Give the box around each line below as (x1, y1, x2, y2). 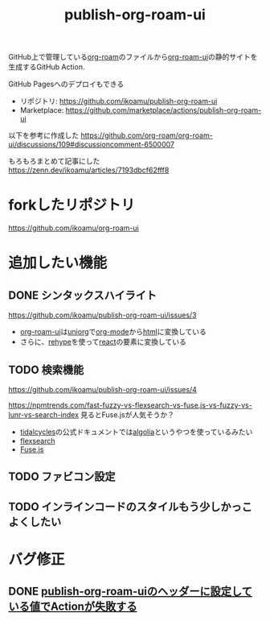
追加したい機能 (8, 254, 108, 272)
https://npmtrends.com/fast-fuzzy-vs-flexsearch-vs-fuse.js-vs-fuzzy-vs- (8, 400, 253, 410)
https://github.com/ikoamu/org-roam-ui (8, 223, 139, 233)
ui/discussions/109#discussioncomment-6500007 (8, 139, 175, 150)
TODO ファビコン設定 (8, 470, 116, 484)
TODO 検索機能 (8, 362, 84, 376)
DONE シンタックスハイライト (8, 288, 157, 302)
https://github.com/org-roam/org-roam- (80, 130, 213, 140)
